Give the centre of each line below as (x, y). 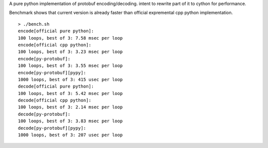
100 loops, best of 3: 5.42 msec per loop (70, 93)
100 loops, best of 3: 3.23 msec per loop (70, 52)
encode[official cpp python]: (55, 45)
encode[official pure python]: (56, 31)
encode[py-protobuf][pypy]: (52, 73)
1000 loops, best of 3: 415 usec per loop (70, 79)
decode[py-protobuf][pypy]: (52, 128)
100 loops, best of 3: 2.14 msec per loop (70, 107)
